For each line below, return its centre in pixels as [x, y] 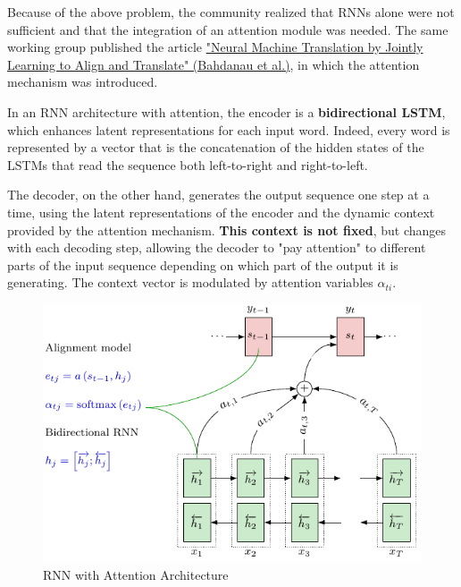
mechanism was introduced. [83, 82]
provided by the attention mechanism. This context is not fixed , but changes [227, 230]
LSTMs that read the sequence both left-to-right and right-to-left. [188, 164]
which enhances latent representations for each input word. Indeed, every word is [229, 129]
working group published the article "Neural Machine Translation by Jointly [215, 47]
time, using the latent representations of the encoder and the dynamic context [221, 212]
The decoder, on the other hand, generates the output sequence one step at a [218, 195]
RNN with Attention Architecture [136, 575]
